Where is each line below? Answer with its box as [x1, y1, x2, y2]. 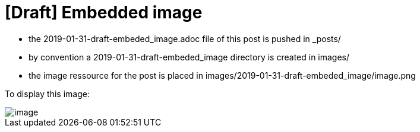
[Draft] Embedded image [5, 2, 203, 22]
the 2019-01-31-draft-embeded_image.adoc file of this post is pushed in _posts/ [29, 33, 341, 44]
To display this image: [5, 88, 90, 99]
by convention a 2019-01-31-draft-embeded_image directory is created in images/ [29, 51, 350, 62]
